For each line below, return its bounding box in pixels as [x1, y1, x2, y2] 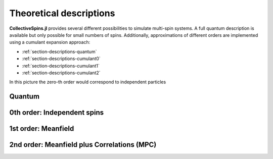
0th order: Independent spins [9, 109, 104, 117]
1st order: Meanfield [9, 124, 74, 133]
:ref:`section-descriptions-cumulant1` [22, 63, 100, 69]
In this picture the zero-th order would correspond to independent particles [9, 79, 166, 85]
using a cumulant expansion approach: [9, 39, 90, 45]
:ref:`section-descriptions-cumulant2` [22, 70, 101, 76]
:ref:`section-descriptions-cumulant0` [22, 56, 101, 62]
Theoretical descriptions [9, 8, 115, 19]
